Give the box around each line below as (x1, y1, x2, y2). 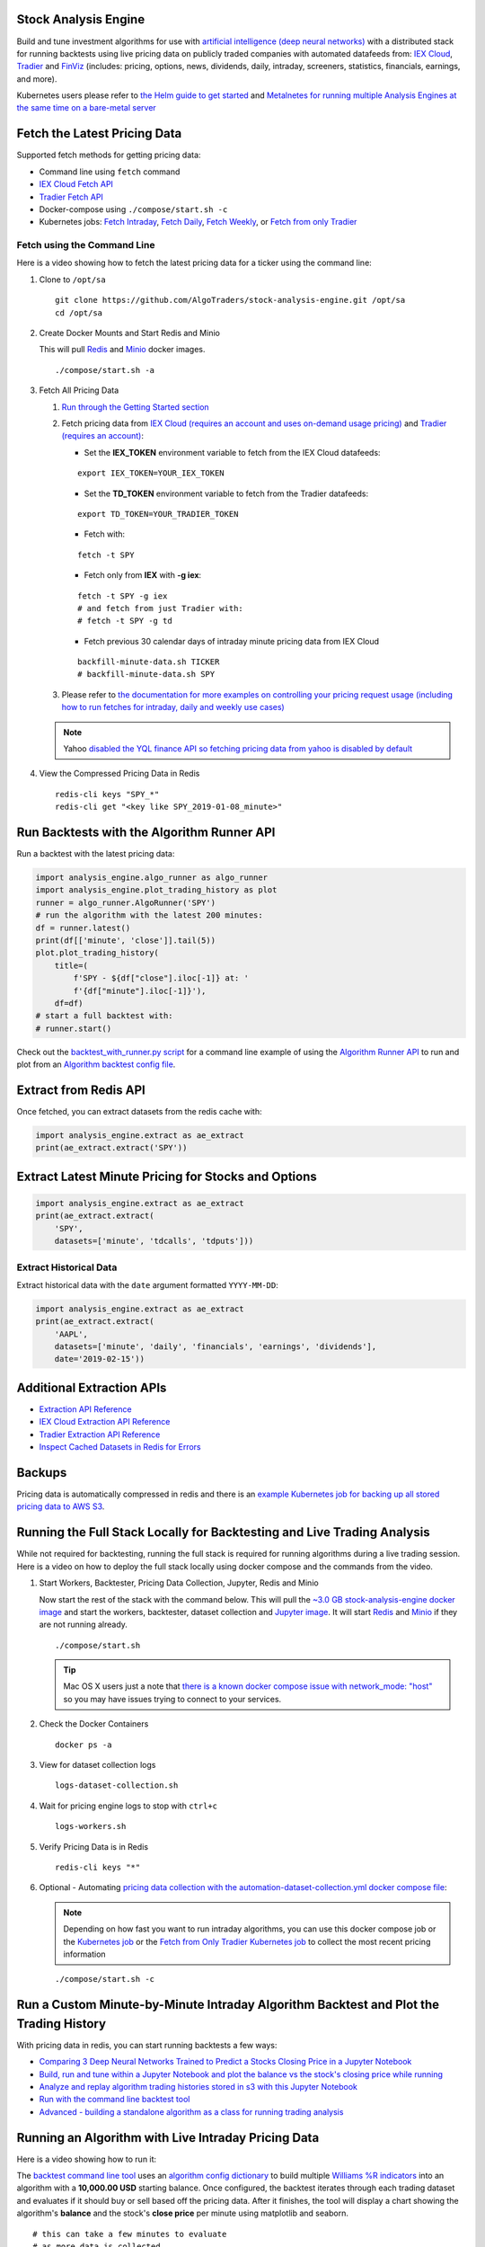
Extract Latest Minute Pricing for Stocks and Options (16, 1168, 318, 1184)
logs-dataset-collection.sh (55, 1781, 179, 1790)
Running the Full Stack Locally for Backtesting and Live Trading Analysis (16, 1524, 430, 1541)
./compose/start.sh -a (55, 365, 155, 375)
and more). (16, 73, 57, 84)
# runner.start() (35, 1023, 112, 1034)
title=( (54, 960, 89, 971)
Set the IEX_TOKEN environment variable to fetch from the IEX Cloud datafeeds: (84, 447, 381, 457)
